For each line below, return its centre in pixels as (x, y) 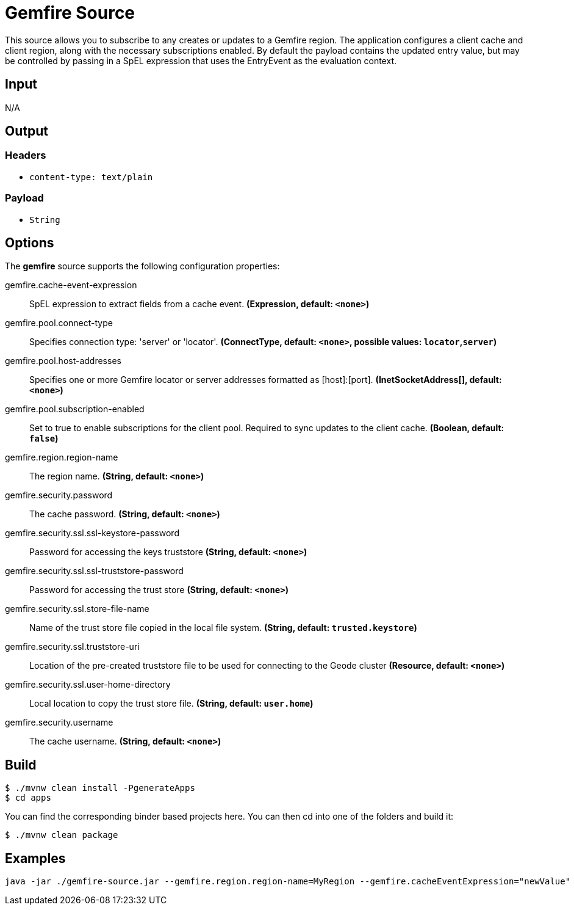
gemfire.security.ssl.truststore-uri (72, 647)
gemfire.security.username (59, 723)
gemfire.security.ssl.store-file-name (77, 609)
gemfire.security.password (59, 495)
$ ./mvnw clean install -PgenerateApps (100, 788)
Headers (26, 155)
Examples (35, 858)
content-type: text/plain (91, 177)
